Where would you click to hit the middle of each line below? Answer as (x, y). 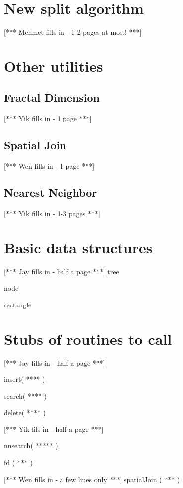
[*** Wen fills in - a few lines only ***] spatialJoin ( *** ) (92, 479)
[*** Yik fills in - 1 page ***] (48, 118)
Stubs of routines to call (88, 338)
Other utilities (54, 66)
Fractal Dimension (52, 97)
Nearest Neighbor (51, 193)
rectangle (18, 304)
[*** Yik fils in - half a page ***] (54, 429)
